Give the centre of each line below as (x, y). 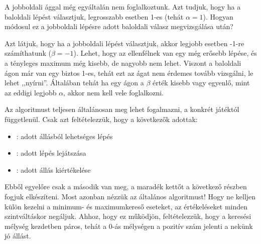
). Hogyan (218, 16)
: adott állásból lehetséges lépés (64, 136)
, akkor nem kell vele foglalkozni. (114, 92)
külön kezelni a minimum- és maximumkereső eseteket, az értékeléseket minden (126, 206)
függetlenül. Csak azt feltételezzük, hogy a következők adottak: (101, 119)
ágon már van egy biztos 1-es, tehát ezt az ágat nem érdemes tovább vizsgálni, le (129, 73)
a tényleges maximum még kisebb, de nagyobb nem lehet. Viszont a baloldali (123, 63)
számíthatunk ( (28, 53)
